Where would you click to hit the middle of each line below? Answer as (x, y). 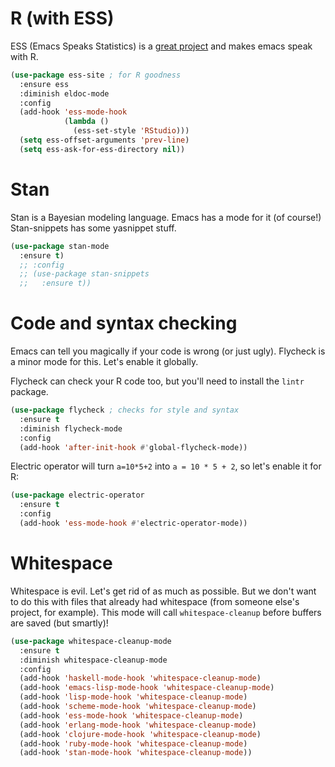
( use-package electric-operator (77, 495)
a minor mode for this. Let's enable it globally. (104, 362)
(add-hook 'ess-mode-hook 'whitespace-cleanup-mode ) (131, 715)
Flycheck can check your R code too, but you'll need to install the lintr (157, 381)
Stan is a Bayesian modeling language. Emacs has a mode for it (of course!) (166, 217)
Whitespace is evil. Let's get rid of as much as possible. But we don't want (163, 591)
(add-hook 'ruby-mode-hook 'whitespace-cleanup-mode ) (133, 743)
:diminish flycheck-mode (71, 428)
